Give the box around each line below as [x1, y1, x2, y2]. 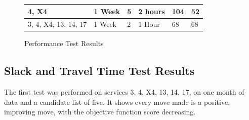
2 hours [138, 6, 165, 16]
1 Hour [138, 19, 160, 29]
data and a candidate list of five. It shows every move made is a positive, [4, 96, 230, 107]
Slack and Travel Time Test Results [4, 63, 195, 78]
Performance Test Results [24, 38, 104, 49]
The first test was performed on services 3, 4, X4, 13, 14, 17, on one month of [4, 87, 244, 97]
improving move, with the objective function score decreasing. [4, 106, 196, 117]
